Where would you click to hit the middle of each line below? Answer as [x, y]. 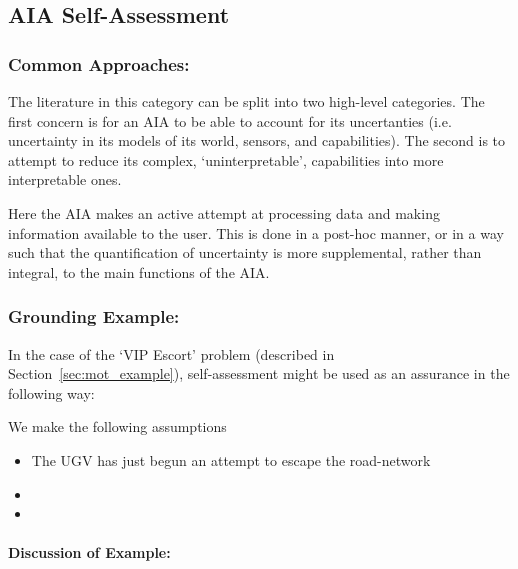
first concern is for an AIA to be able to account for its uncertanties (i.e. [230, 120]
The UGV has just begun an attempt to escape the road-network [231, 459]
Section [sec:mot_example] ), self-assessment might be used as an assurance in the [259, 373]
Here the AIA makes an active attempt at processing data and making [224, 212]
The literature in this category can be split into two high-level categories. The [246, 101]
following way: [51, 392]
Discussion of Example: [89, 552]
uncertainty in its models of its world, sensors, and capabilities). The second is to [257, 140]
